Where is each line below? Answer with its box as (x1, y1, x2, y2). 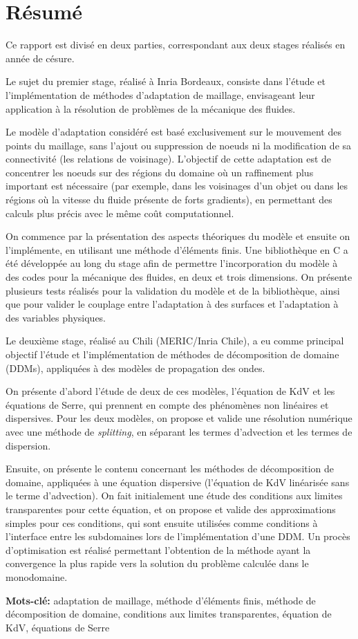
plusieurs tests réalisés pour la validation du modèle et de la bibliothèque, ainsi (6, 283, 340, 297)
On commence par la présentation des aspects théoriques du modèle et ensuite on (6, 229, 350, 243)
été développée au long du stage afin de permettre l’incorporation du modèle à (6, 256, 338, 270)
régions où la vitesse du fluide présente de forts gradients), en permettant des (6, 192, 332, 207)
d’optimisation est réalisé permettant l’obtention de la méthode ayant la (6, 542, 311, 557)
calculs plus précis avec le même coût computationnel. (6, 205, 234, 220)
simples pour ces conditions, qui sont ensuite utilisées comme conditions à (6, 515, 318, 530)
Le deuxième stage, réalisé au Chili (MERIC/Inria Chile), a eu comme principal (6, 333, 344, 348)
